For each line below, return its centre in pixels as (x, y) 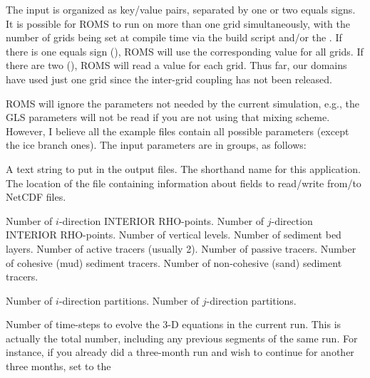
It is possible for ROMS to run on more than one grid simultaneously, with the (178, 23)
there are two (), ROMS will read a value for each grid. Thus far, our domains (176, 65)
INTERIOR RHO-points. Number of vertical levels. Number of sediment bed (174, 235)
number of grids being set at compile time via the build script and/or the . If (174, 37)
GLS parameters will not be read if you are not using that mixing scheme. (168, 117)
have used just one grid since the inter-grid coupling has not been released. (169, 79)
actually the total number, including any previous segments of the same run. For (182, 338)
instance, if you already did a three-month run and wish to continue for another (180, 352)
